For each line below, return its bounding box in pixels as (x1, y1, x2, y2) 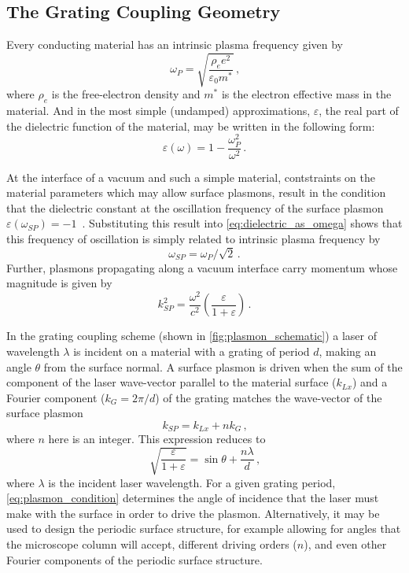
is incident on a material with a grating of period (73, 343, 310, 360)
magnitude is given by (6, 275, 112, 291)
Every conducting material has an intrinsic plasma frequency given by (6, 36, 343, 53)
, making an (319, 343, 377, 360)
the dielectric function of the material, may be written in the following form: (6, 117, 375, 134)
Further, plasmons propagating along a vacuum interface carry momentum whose (6, 259, 398, 275)
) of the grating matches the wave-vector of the (155, 389, 382, 405)
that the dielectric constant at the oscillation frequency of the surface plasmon (6, 199, 384, 216)
